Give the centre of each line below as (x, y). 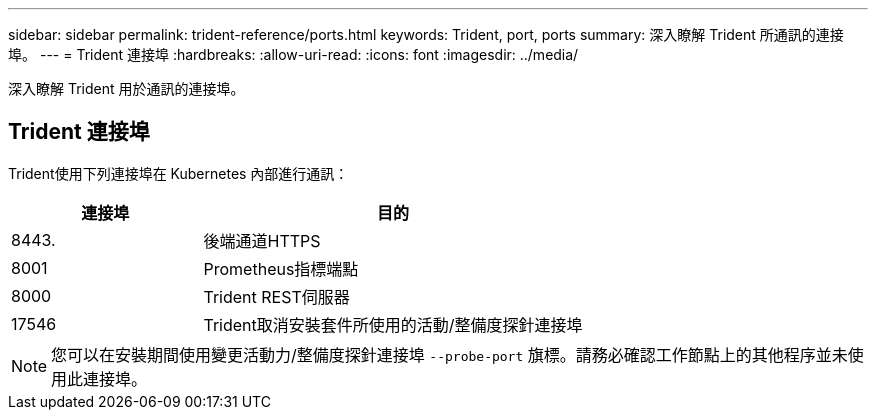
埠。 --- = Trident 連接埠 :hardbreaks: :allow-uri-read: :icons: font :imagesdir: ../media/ (293, 54)
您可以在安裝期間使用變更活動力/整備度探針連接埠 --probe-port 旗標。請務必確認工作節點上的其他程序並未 (449, 354)
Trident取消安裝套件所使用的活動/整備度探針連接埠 (393, 324)
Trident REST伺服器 (276, 296)
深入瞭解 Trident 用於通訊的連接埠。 (126, 88)
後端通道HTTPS (262, 240)
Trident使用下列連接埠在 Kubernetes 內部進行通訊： (178, 173)
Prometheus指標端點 (281, 268)
